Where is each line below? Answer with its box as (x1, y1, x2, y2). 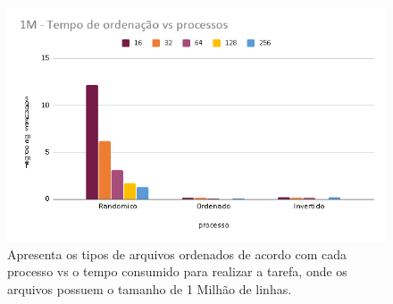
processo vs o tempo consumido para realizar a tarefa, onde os (7, 262, 347, 281)
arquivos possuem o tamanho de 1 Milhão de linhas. (7, 279, 292, 298)
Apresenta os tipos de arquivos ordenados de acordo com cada (7, 244, 347, 263)
